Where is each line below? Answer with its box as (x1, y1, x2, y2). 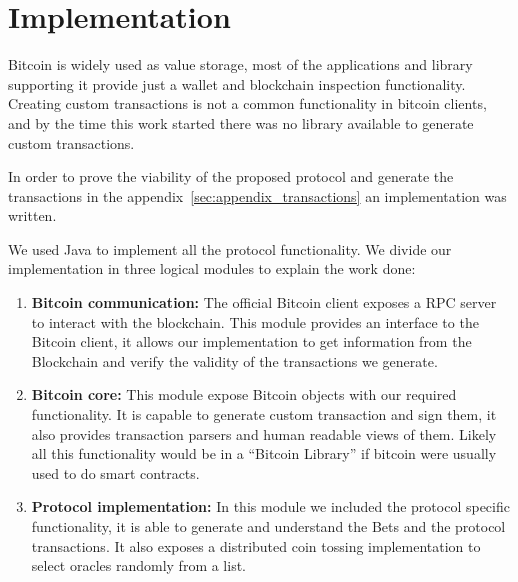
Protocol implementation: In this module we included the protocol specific (31, 496, 510, 517)
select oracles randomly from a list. (31, 555, 247, 576)
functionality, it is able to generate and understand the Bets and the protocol (31, 516, 506, 536)
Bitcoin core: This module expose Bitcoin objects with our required (31, 384, 457, 405)
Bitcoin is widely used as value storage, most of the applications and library (8, 54, 473, 75)
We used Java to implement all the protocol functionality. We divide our (8, 238, 452, 259)
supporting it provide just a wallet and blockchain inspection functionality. (8, 73, 466, 94)
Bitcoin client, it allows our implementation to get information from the (31, 331, 472, 352)
